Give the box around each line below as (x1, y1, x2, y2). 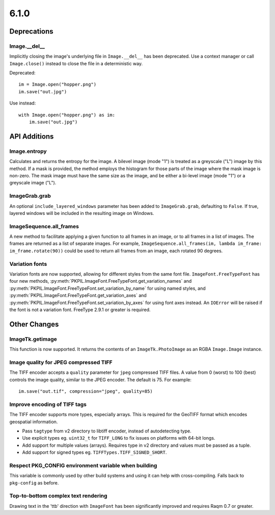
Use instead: (9, 100, 36, 106)
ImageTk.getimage (9, 335, 57, 342)
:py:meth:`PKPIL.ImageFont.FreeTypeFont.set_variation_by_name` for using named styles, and (9, 285, 206, 291)
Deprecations (9, 27, 53, 36)
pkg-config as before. (9, 479, 59, 486)
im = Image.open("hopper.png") (18, 82, 97, 88)
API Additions (9, 132, 54, 141)
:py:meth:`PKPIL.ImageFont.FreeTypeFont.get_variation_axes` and (9, 292, 147, 299)
